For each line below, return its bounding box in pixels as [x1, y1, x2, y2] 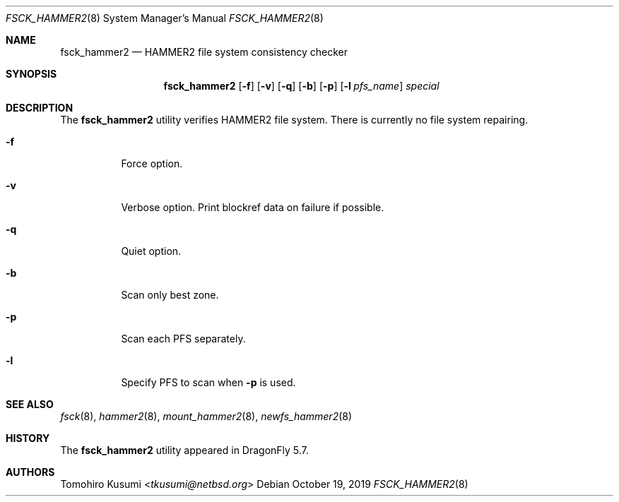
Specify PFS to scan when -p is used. [121, 376, 296, 388]
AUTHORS [6, 466, 55, 478]
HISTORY [6, 432, 50, 444]
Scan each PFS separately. [121, 333, 246, 345]
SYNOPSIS [6, 68, 57, 80]
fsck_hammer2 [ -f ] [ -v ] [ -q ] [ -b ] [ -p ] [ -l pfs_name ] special [163, 80, 440, 92]
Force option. [121, 157, 183, 169]
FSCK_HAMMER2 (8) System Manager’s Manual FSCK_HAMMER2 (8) [6, 12, 324, 24]
